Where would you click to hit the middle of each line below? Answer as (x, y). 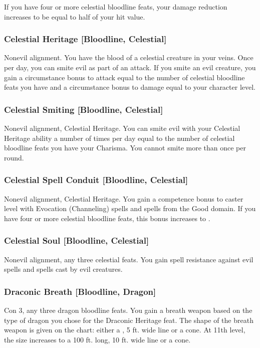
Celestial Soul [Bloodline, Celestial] (77, 240)
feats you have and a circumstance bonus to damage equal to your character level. (130, 87)
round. (14, 157)
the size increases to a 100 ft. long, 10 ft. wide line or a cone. (97, 339)
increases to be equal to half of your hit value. (75, 16)
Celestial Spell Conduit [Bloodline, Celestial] (96, 180)
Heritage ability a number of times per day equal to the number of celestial (119, 138)
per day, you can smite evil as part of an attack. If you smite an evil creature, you (130, 67)
